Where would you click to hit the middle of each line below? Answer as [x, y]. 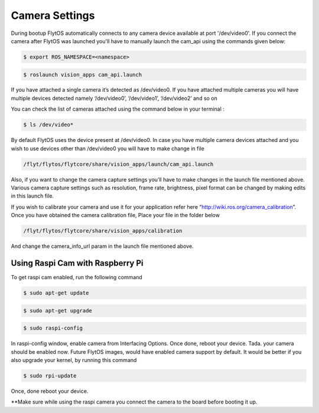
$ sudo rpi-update [50, 375]
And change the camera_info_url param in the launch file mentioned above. [102, 246]
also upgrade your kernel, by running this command [74, 360]
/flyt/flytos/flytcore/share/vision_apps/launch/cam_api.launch [118, 164]
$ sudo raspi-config [53, 328]
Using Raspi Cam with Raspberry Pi [77, 263]
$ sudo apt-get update [56, 293]
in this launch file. [32, 196]
